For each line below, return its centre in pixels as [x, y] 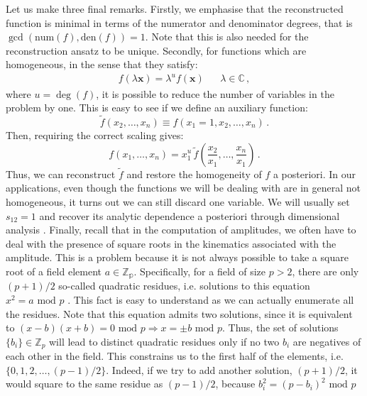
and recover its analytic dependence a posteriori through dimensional [190, 215]
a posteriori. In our [314, 174]
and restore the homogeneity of [194, 174]
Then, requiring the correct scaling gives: [95, 134]
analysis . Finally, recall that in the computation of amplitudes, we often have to [181, 230]
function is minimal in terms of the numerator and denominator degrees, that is [179, 22]
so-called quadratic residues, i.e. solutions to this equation [184, 286]
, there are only [325, 271]
